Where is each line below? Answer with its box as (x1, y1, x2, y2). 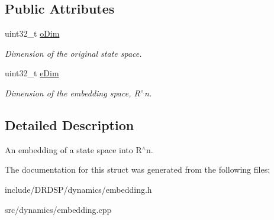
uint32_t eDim (5, 67, 59, 79)
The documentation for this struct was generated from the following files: (5, 163, 270, 176)
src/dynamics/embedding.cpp (5, 203, 112, 215)
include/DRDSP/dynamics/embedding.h (5, 183, 152, 195)
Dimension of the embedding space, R (5, 86, 140, 99)
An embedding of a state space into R (5, 143, 142, 156)
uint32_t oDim (5, 27, 60, 40)
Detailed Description (5, 115, 134, 134)
